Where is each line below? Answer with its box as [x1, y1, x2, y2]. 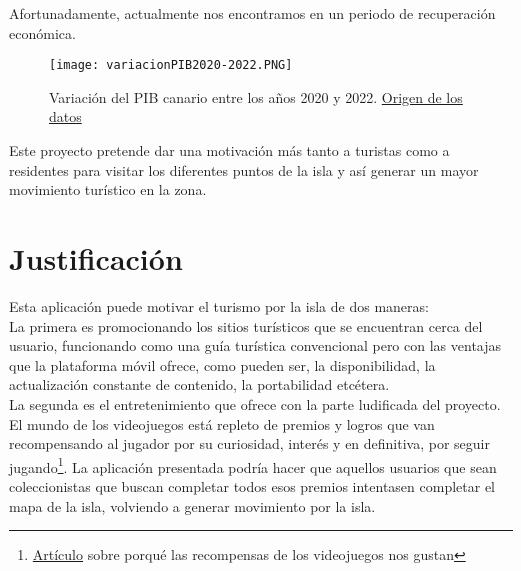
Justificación [9, 238, 183, 278]
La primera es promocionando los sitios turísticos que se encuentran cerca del [9, 315, 483, 336]
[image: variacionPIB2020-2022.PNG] [49, 58, 293, 73]
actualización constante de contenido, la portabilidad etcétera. [9, 374, 390, 395]
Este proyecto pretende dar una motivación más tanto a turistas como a [9, 140, 450, 161]
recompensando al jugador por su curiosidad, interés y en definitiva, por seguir [9, 433, 490, 454]
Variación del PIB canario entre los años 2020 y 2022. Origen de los [49, 86, 463, 107]
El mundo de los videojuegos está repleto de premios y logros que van [9, 413, 435, 434]
